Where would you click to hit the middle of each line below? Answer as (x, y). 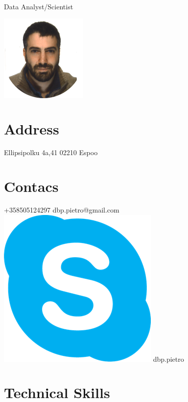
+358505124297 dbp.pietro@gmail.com (62, 210)
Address (32, 129)
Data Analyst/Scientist (39, 6)
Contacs (31, 186)
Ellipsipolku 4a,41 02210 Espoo (51, 152)
